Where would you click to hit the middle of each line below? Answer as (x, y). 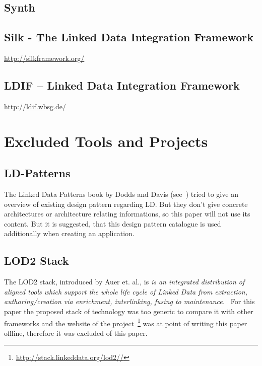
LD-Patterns (37, 173)
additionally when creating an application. (69, 233)
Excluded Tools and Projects (106, 141)
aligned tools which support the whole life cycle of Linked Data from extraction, (126, 291)
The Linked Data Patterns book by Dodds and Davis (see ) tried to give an (121, 194)
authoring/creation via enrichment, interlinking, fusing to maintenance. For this (129, 301)
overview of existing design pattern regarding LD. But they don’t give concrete (126, 204)
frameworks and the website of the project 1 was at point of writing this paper (126, 322)
